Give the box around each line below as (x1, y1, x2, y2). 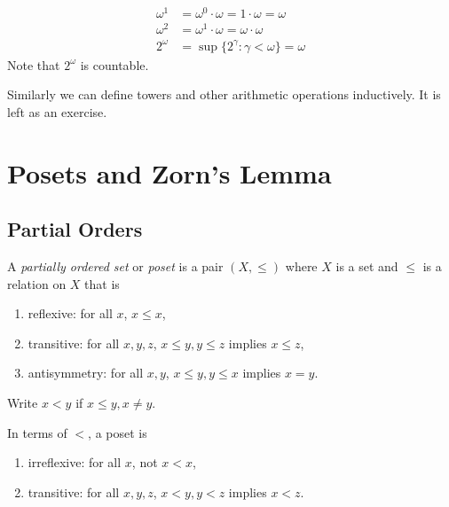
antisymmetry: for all (28, 363, 144, 382)
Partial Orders (7, 215, 143, 243)
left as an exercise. (7, 102, 107, 121)
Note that (7, 55, 60, 74)
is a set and (335, 257, 398, 276)
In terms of (7, 423, 67, 441)
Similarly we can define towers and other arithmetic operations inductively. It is (7, 85, 441, 104)
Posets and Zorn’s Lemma (7, 154, 332, 191)
